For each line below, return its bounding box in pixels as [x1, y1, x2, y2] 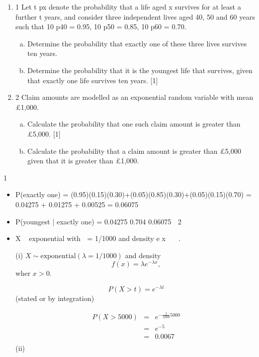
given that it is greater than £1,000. [27, 155, 139, 166]
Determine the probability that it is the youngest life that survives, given [27, 65, 253, 75]
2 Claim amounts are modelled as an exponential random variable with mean [15, 92, 253, 102]
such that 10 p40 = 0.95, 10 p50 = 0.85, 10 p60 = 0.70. [15, 21, 187, 32]
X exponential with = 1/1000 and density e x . [15, 233, 181, 244]
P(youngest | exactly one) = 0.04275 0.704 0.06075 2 [15, 216, 182, 226]
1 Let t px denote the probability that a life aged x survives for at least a [15, 2, 241, 12]
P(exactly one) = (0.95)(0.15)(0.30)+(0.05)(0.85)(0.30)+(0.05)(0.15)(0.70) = [15, 189, 252, 200]
